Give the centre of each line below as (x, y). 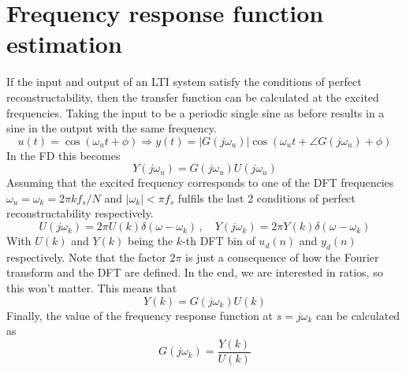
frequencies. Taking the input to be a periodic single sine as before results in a (196, 112)
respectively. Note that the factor (86, 257)
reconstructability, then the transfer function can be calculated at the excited (193, 97)
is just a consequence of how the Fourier (282, 257)
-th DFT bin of (219, 241)
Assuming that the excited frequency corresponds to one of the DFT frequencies (200, 182)
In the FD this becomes (63, 155)
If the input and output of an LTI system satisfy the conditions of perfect (184, 82)
